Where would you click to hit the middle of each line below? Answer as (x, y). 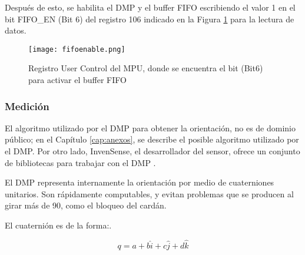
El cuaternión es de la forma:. (58, 225)
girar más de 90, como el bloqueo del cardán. (86, 205)
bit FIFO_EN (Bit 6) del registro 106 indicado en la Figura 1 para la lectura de (150, 19)
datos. (16, 30)
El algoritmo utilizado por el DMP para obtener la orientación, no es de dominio (150, 127)
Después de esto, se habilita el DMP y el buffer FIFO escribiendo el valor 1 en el (150, 7)
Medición (27, 106)
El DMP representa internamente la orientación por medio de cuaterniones (140, 182)
